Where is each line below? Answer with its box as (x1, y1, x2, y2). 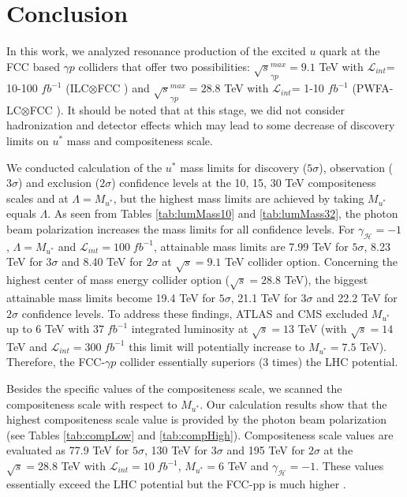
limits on (6, 133, 49, 149)
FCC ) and (97, 80, 150, 96)
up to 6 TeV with (6, 320, 90, 337)
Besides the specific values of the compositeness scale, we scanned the (6, 380, 342, 397)
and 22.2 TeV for (316, 289, 398, 305)
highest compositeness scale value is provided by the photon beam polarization (6, 411, 386, 428)
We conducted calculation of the (6, 159, 162, 175)
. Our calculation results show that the (200, 395, 387, 412)
